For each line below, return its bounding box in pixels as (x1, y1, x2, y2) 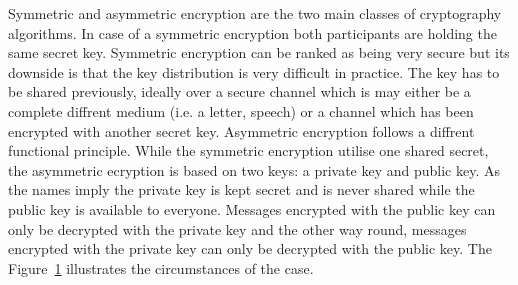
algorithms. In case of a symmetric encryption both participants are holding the (8, 22, 497, 43)
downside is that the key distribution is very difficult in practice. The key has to (8, 61, 500, 82)
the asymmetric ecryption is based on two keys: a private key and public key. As (8, 159, 501, 180)
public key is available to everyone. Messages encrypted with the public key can (8, 198, 496, 219)
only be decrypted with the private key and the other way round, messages (8, 218, 467, 239)
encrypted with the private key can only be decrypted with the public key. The (8, 238, 492, 259)
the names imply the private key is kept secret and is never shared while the (8, 179, 475, 200)
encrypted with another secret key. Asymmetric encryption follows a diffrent (8, 120, 475, 141)
